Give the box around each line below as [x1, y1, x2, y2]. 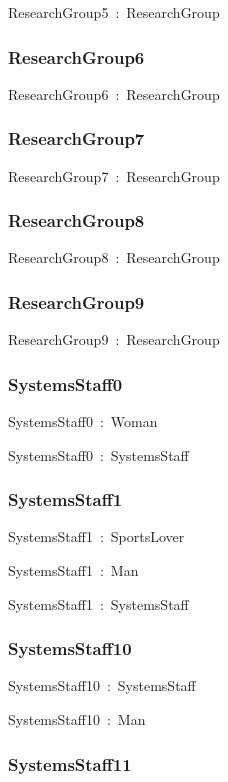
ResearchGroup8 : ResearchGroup [8, 247, 220, 268]
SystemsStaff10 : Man [8, 709, 146, 730]
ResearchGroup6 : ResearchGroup [8, 83, 220, 104]
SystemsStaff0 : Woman [8, 411, 158, 432]
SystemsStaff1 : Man [8, 560, 139, 581]
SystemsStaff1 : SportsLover [8, 526, 185, 547]
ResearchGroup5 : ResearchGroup [8, 2, 220, 22]
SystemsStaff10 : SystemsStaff [8, 675, 196, 696]
